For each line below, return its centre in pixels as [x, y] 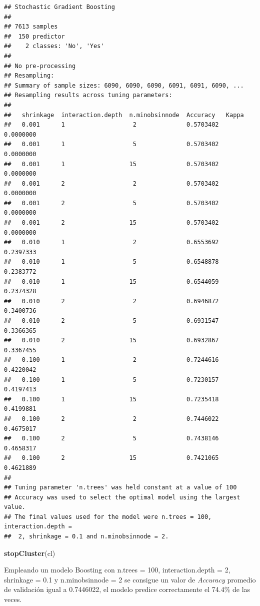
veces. [13, 599]
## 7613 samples [31, 27]
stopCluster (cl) [30, 553]
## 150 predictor [34, 36]
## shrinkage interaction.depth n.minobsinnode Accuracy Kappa [124, 115]
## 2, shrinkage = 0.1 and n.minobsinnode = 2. [86, 537]
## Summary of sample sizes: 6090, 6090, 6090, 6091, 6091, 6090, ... [124, 85]
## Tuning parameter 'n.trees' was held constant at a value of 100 [120, 488]
